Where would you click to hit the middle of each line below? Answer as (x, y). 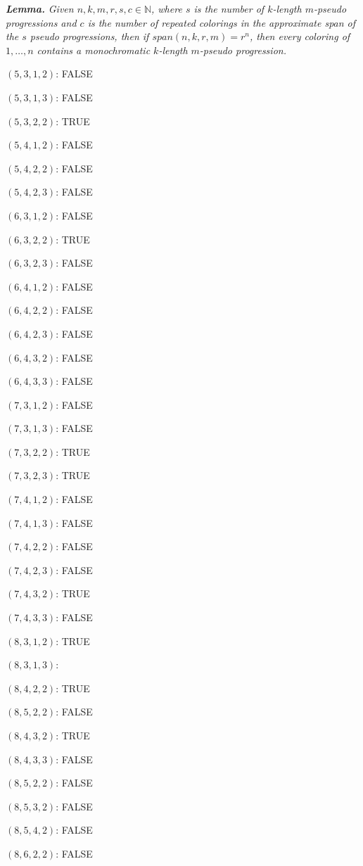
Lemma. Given (40, 8)
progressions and (41, 22)
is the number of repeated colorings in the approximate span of (222, 22)
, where (167, 8)
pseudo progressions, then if (89, 36)
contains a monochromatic (94, 50)
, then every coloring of (300, 36)
